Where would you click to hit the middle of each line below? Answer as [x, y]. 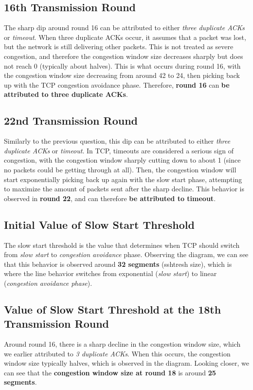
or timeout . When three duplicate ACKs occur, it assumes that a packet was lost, [125, 37]
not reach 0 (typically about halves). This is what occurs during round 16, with [122, 65]
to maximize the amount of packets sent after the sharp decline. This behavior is [124, 189]
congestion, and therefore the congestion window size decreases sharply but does [124, 56]
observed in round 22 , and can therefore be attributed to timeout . [110, 198]
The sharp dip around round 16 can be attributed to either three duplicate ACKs [124, 28]
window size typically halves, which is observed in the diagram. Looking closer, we [126, 363]
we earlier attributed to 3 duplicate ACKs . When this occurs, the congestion [117, 353]
